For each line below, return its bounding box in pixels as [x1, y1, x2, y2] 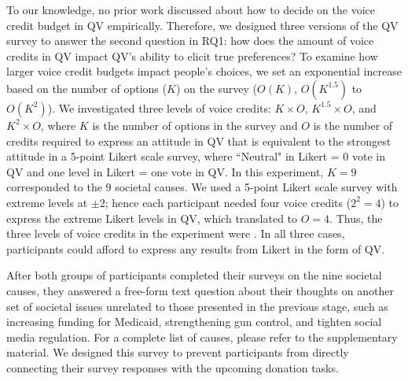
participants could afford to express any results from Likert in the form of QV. [6, 240, 385, 257]
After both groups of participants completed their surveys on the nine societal [6, 267, 382, 283]
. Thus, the [329, 209, 383, 226]
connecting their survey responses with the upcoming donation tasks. [6, 359, 339, 375]
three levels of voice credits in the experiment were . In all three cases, [6, 225, 345, 242]
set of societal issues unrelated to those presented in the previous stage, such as [6, 298, 388, 314]
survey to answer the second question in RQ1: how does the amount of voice [6, 32, 374, 49]
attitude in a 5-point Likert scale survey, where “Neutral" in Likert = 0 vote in [6, 148, 385, 165]
